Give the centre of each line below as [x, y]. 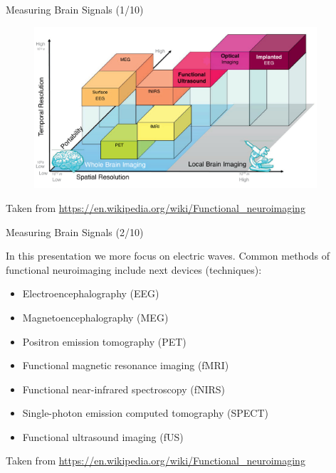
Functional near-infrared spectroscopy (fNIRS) [124, 389]
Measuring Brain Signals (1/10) [75, 9]
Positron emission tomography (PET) [104, 341]
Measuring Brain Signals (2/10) [75, 232]
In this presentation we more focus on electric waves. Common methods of [168, 256]
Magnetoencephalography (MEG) [95, 317]
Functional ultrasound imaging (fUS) [103, 436]
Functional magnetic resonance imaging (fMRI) [126, 365]
